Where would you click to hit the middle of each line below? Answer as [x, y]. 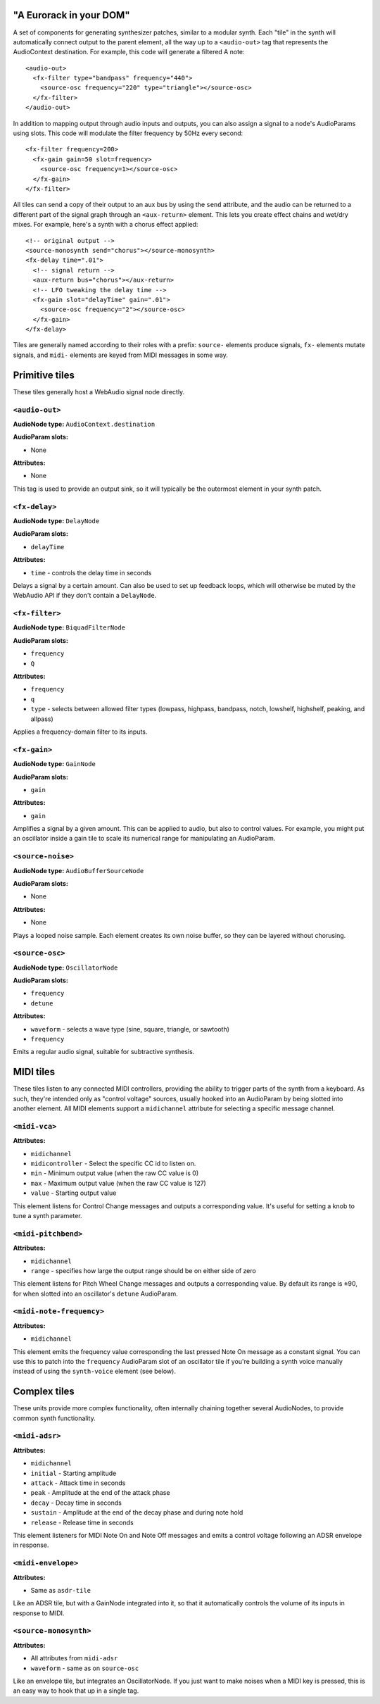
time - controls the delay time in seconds [91, 572]
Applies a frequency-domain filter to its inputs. [80, 732]
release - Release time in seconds [82, 1522]
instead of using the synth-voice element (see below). [94, 1371]
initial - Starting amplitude [74, 1473]
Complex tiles [44, 1392]
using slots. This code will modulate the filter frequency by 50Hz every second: [128, 133]
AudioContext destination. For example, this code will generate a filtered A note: [129, 52]
